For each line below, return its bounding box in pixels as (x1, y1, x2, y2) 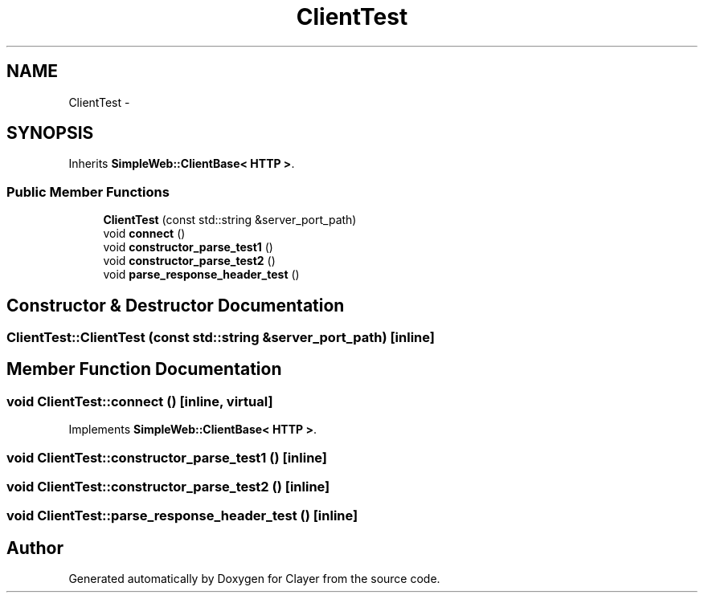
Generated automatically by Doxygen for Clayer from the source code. (68, 572, 440, 586)
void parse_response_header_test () (103, 267, 300, 282)
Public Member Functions (6, 183, 170, 200)
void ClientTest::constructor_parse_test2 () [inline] (6, 479, 330, 495)
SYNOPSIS (6, 123, 94, 144)
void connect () (103, 226, 186, 241)
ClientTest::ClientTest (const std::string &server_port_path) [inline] (6, 329, 435, 346)
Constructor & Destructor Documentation (6, 295, 345, 316)
